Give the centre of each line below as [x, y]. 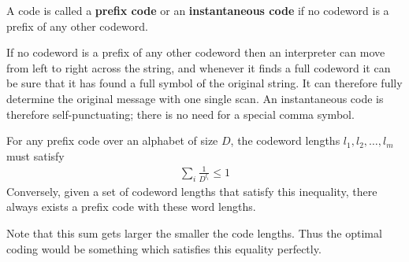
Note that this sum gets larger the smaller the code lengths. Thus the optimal [194, 232]
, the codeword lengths [285, 140]
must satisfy [35, 155]
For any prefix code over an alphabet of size [112, 140]
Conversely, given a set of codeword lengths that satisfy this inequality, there [192, 191]
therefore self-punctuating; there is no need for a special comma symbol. [180, 114]
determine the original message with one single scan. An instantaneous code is [195, 98]
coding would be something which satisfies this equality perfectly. [164, 248]
